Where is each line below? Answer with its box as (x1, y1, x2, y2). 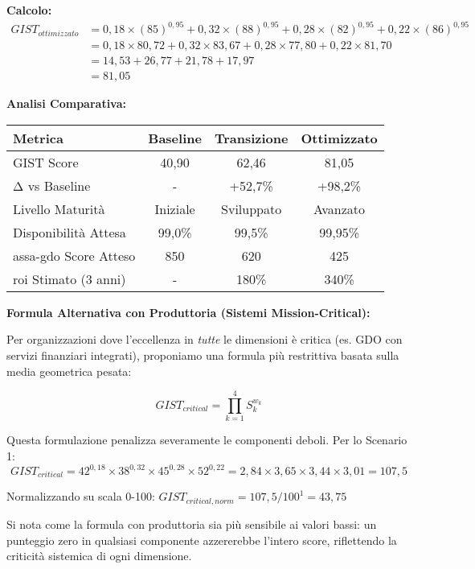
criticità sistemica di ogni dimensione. (6, 547, 192, 564)
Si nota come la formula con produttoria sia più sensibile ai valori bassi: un (6, 515, 377, 532)
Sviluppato (221, 199, 282, 218)
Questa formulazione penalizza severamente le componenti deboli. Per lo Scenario (6, 431, 407, 448)
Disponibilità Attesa (13, 222, 126, 241)
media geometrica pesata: (6, 362, 132, 379)
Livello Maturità (13, 199, 105, 218)
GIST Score (13, 152, 79, 171)
